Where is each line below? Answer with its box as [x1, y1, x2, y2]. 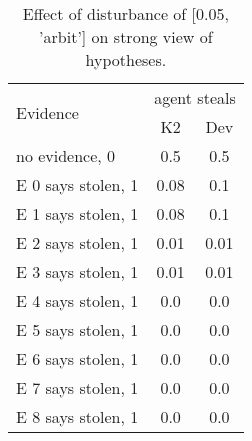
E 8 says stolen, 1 [16, 405, 139, 428]
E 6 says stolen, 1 [16, 347, 139, 370]
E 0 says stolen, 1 [16, 173, 139, 196]
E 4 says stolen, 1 [16, 289, 139, 312]
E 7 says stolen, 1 [16, 376, 139, 399]
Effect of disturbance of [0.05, [22, 2, 229, 25]
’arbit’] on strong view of [39, 25, 213, 48]
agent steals [154, 86, 236, 109]
